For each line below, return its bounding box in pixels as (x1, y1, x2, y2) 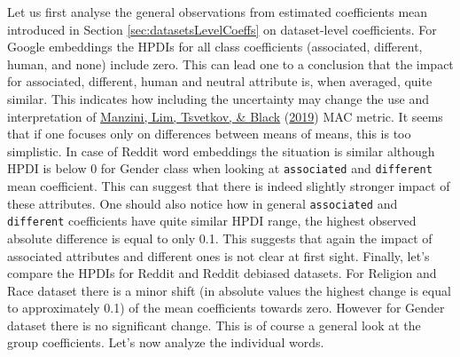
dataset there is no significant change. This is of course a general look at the (7, 315, 421, 334)
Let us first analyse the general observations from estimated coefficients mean (7, 3, 428, 20)
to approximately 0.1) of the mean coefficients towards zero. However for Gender (7, 298, 445, 317)
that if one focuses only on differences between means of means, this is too (7, 124, 411, 143)
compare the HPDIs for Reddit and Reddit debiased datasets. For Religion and (7, 264, 437, 282)
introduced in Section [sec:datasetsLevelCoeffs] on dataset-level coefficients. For (7, 20, 437, 38)
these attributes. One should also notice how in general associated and (7, 194, 398, 212)
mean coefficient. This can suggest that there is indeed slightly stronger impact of (7, 177, 450, 194)
